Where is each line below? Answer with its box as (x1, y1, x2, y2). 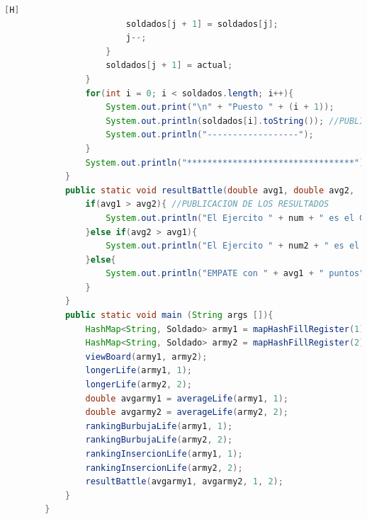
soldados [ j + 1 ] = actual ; (106, 60, 233, 71)
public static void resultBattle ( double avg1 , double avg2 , (64, 185, 355, 195)
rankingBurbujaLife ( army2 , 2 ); (85, 435, 233, 445)
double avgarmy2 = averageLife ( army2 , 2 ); (85, 407, 288, 418)
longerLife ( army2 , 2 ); (85, 380, 192, 390)
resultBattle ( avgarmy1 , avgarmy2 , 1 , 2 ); (85, 477, 283, 487)
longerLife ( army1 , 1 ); (85, 365, 192, 376)
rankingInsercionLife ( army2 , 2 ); (85, 462, 243, 473)
